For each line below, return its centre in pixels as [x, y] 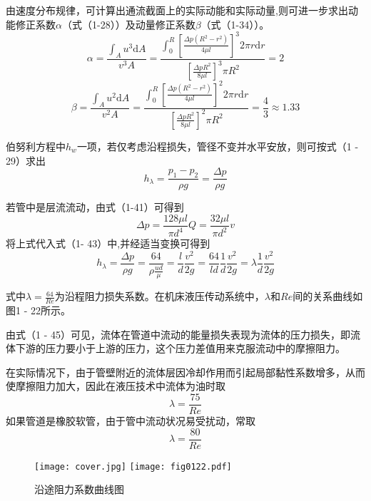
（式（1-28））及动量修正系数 [128, 24]
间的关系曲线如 [328, 296]
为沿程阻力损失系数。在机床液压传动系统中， [159, 296]
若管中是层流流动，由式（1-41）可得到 [95, 207]
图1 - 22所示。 [38, 310]
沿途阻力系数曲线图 [79, 489]
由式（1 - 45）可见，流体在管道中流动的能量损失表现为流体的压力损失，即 [178, 334]
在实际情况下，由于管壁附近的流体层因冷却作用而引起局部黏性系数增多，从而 [185, 372]
